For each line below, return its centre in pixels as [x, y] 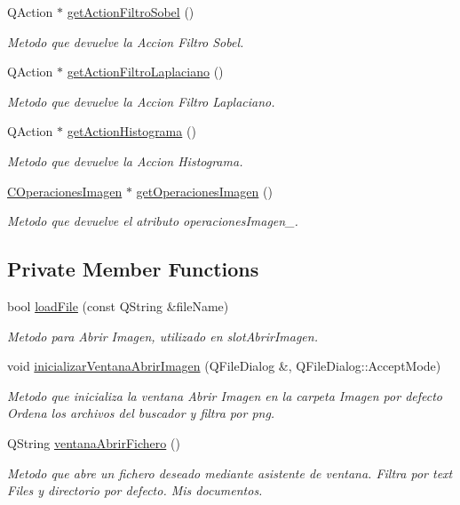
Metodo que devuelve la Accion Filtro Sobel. [126, 41]
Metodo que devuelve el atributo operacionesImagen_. [153, 221]
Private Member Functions [133, 269]
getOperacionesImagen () [204, 191]
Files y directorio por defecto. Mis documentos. [135, 490]
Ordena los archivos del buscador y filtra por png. [141, 413]
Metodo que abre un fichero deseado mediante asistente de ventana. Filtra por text [230, 473]
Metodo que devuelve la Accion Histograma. [125, 160]
